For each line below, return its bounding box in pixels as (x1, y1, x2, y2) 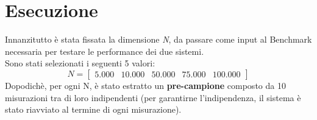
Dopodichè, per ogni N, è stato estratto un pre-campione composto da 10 (5, 79, 286, 91)
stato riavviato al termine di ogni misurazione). (5, 103, 182, 116)
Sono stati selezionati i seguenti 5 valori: (5, 57, 155, 69)
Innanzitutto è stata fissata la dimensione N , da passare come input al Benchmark (5, 33, 312, 46)
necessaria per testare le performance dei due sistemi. (5, 44, 204, 57)
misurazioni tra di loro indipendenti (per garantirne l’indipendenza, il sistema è (5, 91, 301, 104)
